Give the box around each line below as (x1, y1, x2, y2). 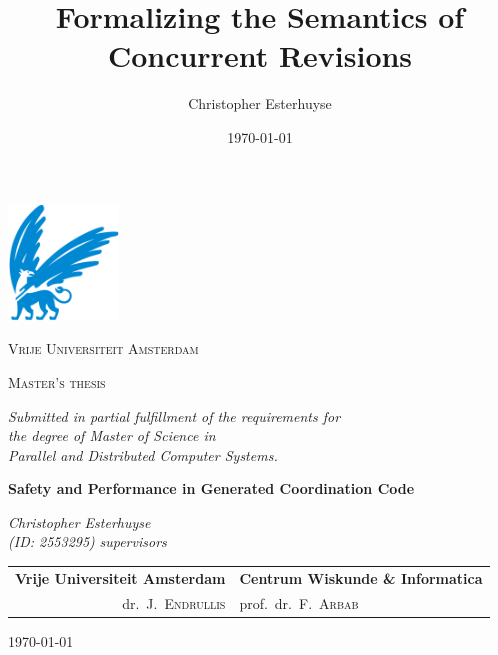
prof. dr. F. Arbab (239, 592, 359, 613)
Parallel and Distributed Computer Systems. (8, 444, 278, 465)
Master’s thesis (8, 371, 106, 392)
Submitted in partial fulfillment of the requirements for (8, 405, 341, 426)
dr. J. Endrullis (122, 592, 226, 613)
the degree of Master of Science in (8, 425, 216, 446)
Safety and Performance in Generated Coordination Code (8, 478, 415, 499)
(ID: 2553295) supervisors (8, 531, 167, 552)
